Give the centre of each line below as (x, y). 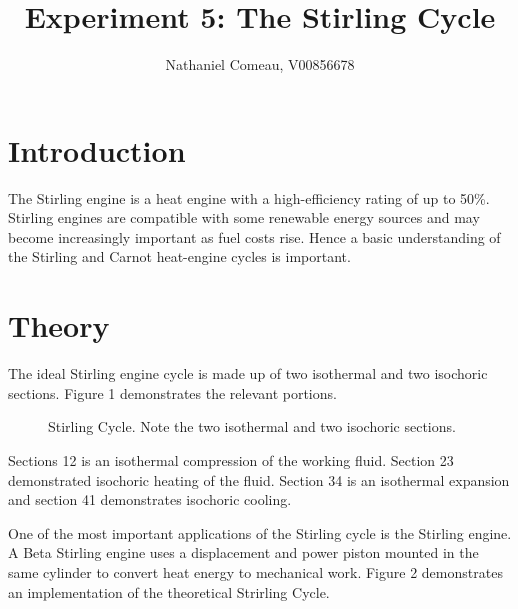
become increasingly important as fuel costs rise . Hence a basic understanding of (254, 236)
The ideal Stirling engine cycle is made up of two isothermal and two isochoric (248, 373)
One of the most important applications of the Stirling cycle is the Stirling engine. (260, 532)
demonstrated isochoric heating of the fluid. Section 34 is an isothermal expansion (259, 479)
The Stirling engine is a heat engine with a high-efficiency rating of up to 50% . (249, 197)
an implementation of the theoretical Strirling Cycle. (169, 591)
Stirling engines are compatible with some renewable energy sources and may (244, 217)
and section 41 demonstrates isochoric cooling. (150, 499)
